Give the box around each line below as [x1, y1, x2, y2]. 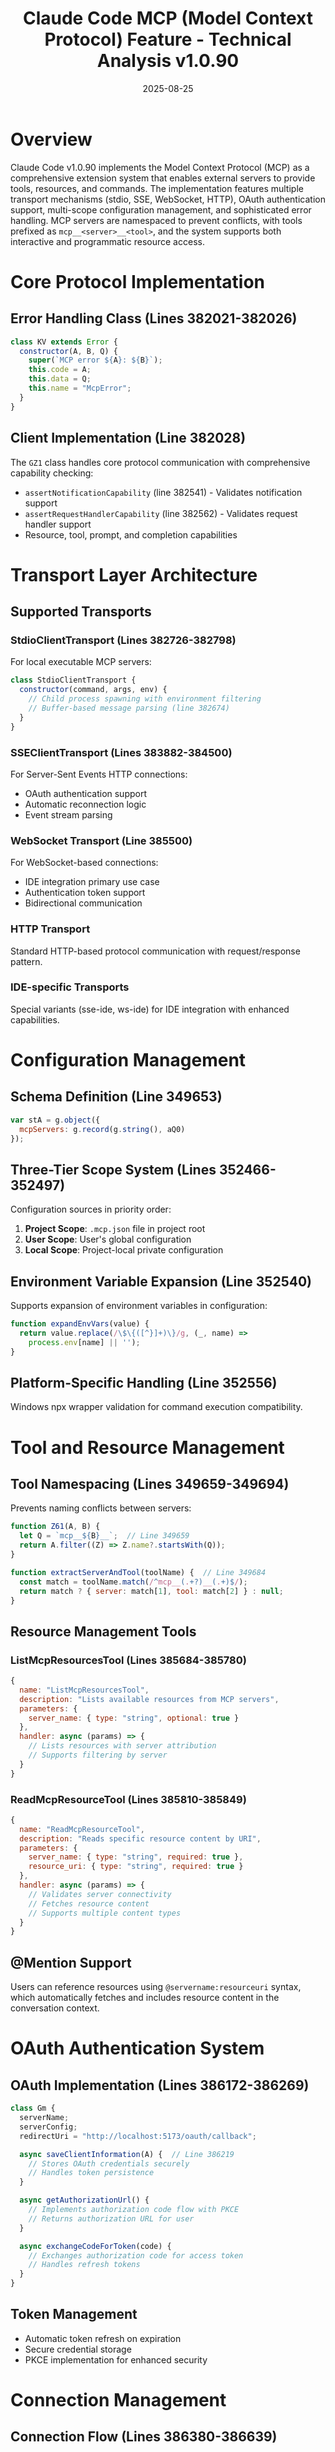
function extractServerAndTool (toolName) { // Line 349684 [10, 1567, 267, 1577]
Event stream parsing [24, 808, 113, 821]
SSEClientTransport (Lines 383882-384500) [10, 745, 233, 759]
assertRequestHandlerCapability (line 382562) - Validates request [24, 507, 298, 519]
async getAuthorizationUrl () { [19, 2195, 150, 2206]
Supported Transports [10, 603, 152, 621]
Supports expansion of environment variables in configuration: [10, 1300, 268, 1312]
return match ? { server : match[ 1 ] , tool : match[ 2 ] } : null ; [19, 1586, 284, 1596]
